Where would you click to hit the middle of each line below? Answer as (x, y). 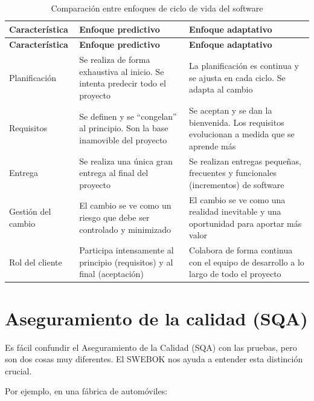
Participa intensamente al (127, 250)
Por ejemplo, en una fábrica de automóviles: (86, 391)
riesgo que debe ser (114, 217)
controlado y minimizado (125, 229)
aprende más (213, 145)
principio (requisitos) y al (126, 262)
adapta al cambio (221, 89)
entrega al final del (114, 173)
